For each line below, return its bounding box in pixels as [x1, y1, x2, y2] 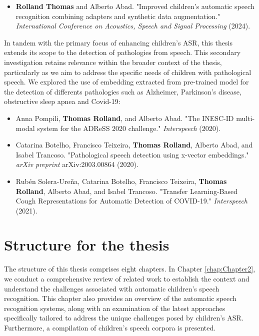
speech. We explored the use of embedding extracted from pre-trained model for [4, 76, 249, 87]
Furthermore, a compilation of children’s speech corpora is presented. [4, 322, 216, 332]
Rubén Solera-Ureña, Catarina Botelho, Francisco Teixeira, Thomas [15, 175, 227, 186]
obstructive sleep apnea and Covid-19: [4, 96, 120, 106]
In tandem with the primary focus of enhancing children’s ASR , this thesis [4, 37, 232, 47]
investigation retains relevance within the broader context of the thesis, [4, 56, 222, 67]
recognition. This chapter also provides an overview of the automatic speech [4, 293, 236, 303]
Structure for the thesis [4, 234, 169, 255]
